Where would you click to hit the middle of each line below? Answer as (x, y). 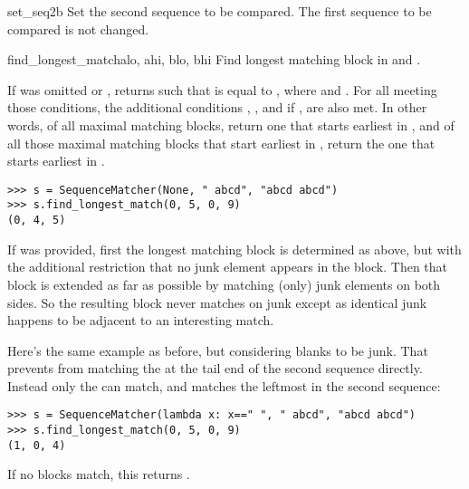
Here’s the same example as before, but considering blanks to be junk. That (218, 350)
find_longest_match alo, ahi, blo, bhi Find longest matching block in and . (214, 59)
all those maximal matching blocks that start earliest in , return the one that (221, 143)
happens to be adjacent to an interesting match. (141, 320)
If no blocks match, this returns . (99, 474)
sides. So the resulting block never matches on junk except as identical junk (217, 302)
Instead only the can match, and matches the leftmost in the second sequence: (224, 385)
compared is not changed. (78, 29)
